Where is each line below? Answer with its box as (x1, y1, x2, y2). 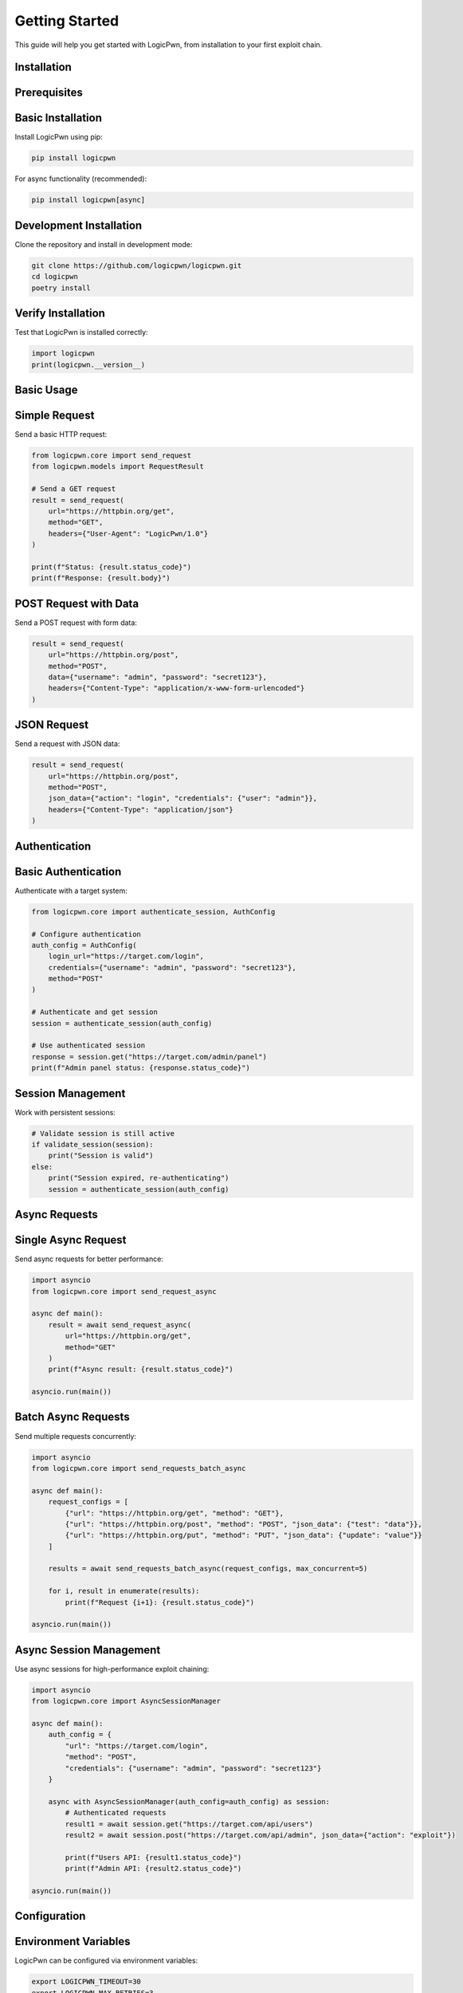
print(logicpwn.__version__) (31, 360, 146, 369)
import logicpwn (31, 349, 96, 358)
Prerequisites (14, 86, 83, 100)
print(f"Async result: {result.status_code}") (48, 1365, 234, 1374)
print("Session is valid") (48, 1151, 155, 1160)
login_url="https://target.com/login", (48, 952, 205, 961)
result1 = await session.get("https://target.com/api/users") (65, 1819, 314, 1829)
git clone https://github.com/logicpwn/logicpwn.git (31, 261, 242, 270)
